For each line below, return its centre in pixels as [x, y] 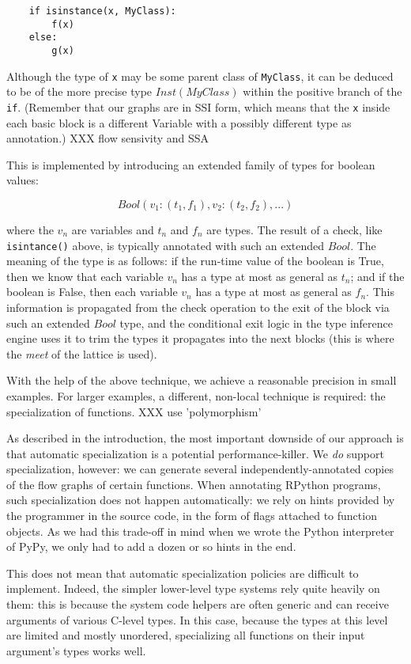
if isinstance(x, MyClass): [102, 11]
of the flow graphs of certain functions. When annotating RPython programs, [194, 484]
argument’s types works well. [76, 650]
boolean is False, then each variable [92, 292]
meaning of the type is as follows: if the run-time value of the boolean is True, [195, 261]
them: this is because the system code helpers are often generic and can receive [198, 604]
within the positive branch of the [322, 91]
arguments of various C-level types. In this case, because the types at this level [197, 619]
